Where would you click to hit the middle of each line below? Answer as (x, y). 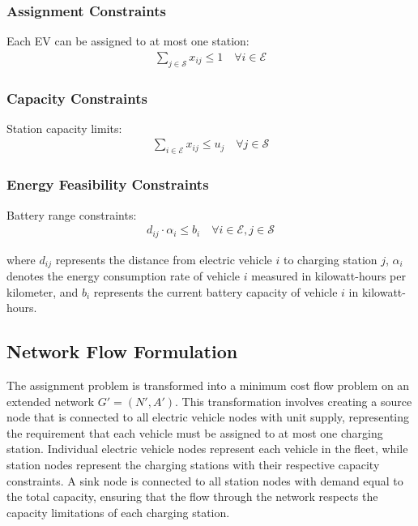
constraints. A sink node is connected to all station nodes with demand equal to (205, 480)
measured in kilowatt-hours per (328, 276)
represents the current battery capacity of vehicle (215, 291)
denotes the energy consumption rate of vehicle (123, 276)
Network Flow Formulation (122, 351)
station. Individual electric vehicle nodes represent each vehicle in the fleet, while (207, 449)
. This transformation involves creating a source (294, 401)
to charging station (330, 259)
